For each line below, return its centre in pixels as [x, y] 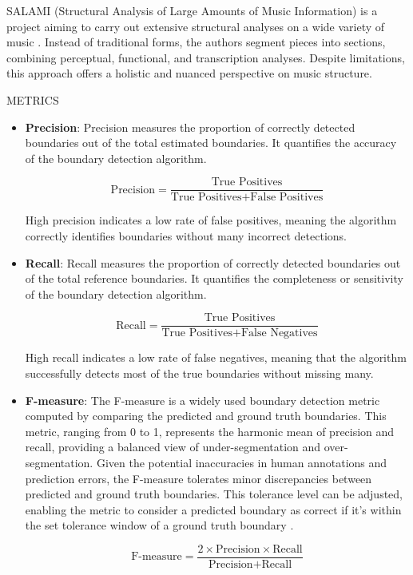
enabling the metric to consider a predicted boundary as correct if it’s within [213, 509]
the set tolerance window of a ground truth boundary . [159, 525]
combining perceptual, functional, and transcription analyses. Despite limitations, [206, 57]
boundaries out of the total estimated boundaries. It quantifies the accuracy [211, 143]
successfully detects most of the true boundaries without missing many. [199, 373]
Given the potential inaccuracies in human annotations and [242, 462]
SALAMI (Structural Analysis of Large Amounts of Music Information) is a [192, 10]
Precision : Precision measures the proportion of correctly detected [190, 127]
